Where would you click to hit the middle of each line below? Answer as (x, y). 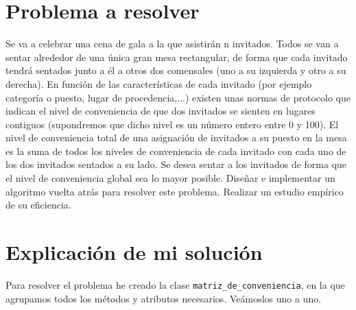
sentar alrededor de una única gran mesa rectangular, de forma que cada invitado (177, 57)
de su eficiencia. (38, 205)
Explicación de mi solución (134, 252)
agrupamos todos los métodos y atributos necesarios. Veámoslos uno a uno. (164, 298)
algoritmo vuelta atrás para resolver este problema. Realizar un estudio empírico (175, 191)
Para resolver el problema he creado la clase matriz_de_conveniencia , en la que (175, 284)
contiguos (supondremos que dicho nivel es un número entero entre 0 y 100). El (172, 124)
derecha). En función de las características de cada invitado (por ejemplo (159, 83)
